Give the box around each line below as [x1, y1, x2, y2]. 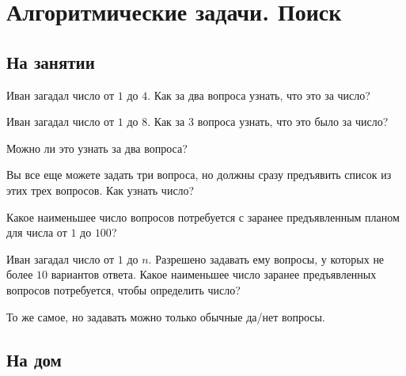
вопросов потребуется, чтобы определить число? [6, 281, 241, 298]
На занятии [6, 49, 95, 74]
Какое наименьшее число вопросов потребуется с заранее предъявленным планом [6, 208, 400, 225]
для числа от [6, 224, 67, 241]
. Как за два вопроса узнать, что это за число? [147, 86, 370, 103]
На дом [6, 347, 62, 371]
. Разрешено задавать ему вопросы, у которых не [148, 250, 385, 267]
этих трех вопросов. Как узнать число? [6, 181, 195, 198]
